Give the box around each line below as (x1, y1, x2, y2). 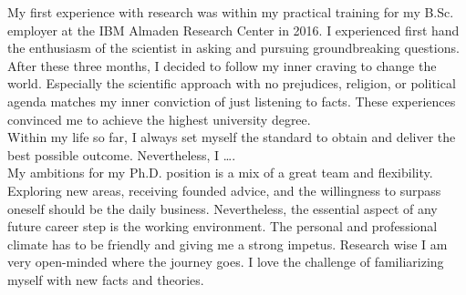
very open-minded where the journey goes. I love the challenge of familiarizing (7, 252, 444, 271)
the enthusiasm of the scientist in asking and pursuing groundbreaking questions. (7, 38, 460, 57)
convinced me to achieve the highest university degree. (7, 109, 311, 128)
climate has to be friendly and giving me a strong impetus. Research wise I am (7, 234, 448, 253)
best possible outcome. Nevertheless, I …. (7, 145, 236, 164)
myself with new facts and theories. (7, 270, 204, 289)
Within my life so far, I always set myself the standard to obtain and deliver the (7, 127, 456, 147)
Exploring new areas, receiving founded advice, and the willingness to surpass (7, 180, 441, 199)
